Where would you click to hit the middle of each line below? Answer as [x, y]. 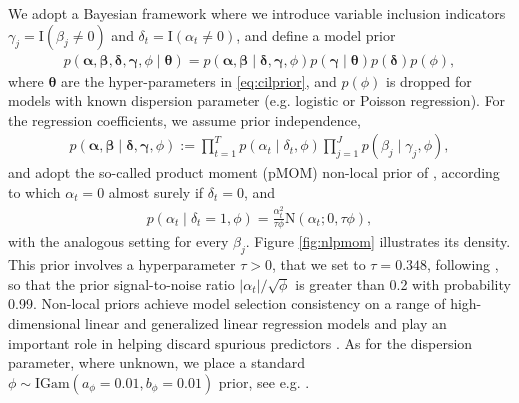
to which [34, 192]
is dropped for [428, 80]
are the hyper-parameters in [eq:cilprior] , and [199, 80]
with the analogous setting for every [118, 241]
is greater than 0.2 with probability [403, 283]
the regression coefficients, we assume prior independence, [184, 119]
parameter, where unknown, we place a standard [156, 362]
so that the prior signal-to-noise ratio [121, 283]
